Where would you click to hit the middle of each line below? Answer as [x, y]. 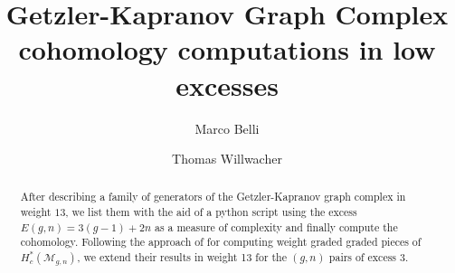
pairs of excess [363, 257]
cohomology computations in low [227, 49]
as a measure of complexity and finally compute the [276, 226]
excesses [227, 85]
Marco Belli [227, 128]
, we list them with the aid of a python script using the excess [211, 212]
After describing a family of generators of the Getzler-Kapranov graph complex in [213, 197]
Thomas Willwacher [227, 159]
